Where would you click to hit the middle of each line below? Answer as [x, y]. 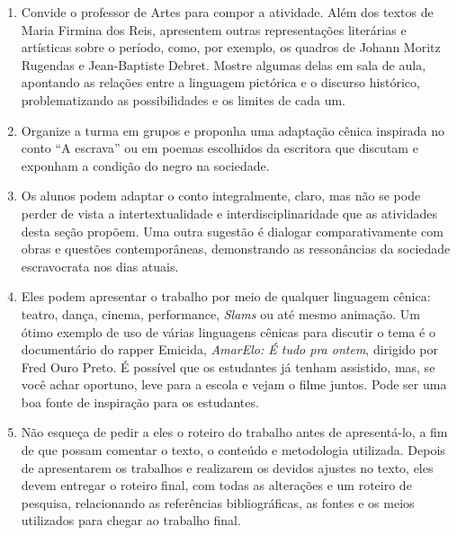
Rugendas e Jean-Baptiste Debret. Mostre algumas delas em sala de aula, [224, 64]
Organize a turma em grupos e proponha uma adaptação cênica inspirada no [233, 130]
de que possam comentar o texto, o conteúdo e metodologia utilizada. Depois [233, 450]
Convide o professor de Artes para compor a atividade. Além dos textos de [227, 12]
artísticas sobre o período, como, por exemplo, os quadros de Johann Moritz [231, 47]
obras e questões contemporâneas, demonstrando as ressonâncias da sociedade [236, 249]
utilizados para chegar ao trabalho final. [131, 520]
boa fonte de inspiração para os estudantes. [140, 401]
